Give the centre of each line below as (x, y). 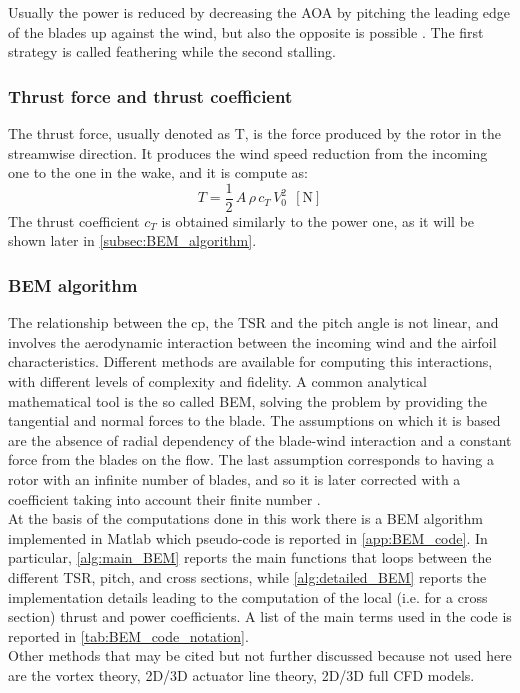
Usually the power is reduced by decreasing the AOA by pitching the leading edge (259, 12)
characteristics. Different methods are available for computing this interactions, (250, 361)
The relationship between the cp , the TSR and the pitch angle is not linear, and (253, 322)
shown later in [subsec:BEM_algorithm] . (132, 240)
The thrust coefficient (74, 220)
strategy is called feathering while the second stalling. (172, 51)
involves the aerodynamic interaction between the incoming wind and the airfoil (252, 341)
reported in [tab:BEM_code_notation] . (128, 635)
